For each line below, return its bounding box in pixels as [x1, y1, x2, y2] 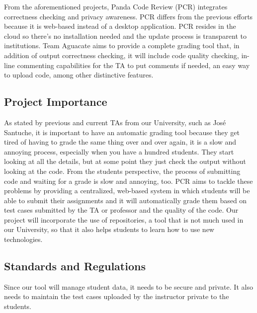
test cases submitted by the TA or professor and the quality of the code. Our [4, 205, 239, 215]
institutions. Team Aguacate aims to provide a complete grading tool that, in [4, 40, 240, 51]
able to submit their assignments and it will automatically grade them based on [4, 195, 247, 205]
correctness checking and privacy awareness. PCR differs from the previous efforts [4, 11, 253, 21]
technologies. [4, 234, 43, 244]
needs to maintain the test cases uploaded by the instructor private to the [4, 291, 229, 302]
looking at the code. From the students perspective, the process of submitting [4, 165, 241, 176]
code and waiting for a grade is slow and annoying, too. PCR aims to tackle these [4, 175, 253, 186]
